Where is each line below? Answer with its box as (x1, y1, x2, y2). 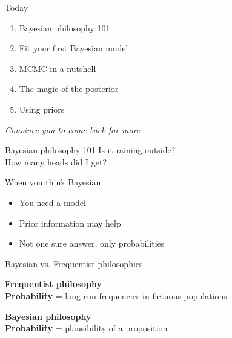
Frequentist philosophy (5, 277, 102, 290)
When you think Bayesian (5, 176, 101, 188)
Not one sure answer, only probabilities (19, 237, 165, 250)
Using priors (19, 102, 65, 115)
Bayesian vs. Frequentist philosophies (5, 257, 143, 270)
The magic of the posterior (19, 82, 119, 95)
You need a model (19, 196, 86, 208)
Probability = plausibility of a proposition (5, 322, 168, 334)
